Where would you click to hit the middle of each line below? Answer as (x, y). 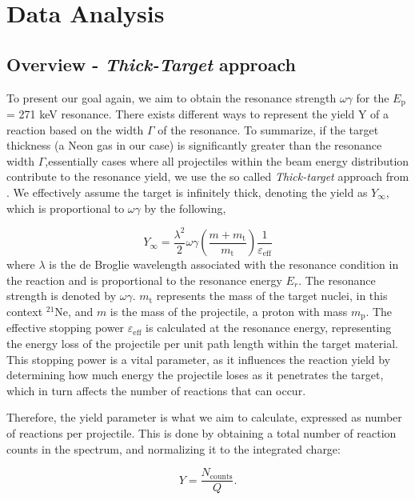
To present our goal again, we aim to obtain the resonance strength (172, 97)
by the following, (185, 208)
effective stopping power (66, 328)
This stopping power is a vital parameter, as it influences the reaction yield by (199, 359)
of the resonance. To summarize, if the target (268, 129)
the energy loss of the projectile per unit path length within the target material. (202, 343)
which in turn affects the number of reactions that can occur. (156, 390)
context (25, 311)
